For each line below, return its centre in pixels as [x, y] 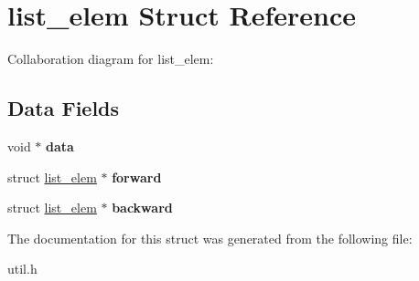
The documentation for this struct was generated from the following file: [210, 238]
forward [137, 177]
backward [142, 208]
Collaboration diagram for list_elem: [111, 59]
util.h [22, 269]
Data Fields [64, 108]
